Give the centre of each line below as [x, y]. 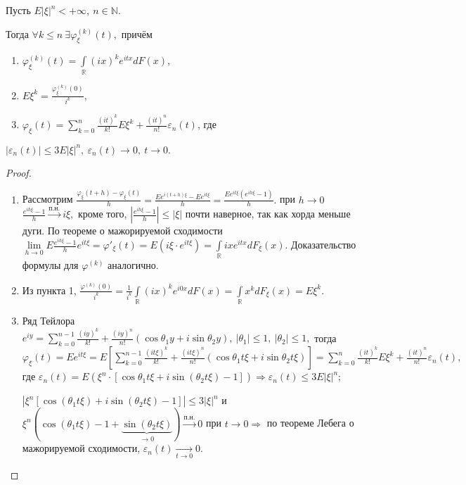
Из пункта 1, [49, 290]
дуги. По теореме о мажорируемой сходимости [122, 231]
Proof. [19, 172]
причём [137, 33]
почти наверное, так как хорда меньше [268, 214]
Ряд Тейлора [48, 320]
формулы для [50, 265]
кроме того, [103, 214]
